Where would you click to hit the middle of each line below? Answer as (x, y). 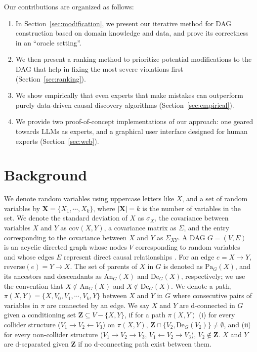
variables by (22, 208)
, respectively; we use (213, 276)
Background (46, 175)
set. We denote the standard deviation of (66, 218)
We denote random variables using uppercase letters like (89, 198)
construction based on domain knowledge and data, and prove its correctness (132, 33)
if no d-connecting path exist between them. (145, 344)
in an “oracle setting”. (48, 42)
